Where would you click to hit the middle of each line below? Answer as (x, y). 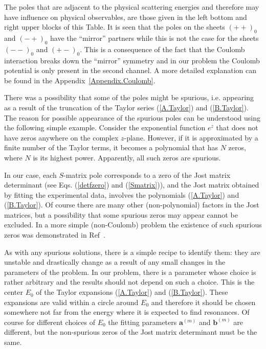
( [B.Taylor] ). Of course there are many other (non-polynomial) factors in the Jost (132, 205)
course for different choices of (50, 322)
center (14, 292)
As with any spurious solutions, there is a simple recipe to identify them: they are (132, 252)
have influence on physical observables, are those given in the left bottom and (126, 17)
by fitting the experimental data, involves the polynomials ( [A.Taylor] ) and (122, 194)
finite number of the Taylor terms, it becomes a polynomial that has (111, 147)
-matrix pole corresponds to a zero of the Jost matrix (147, 175)
